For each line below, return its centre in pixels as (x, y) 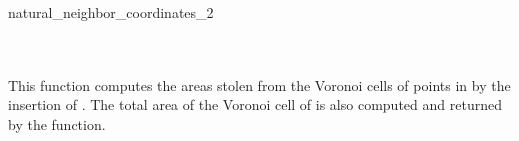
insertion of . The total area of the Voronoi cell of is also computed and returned (255, 104)
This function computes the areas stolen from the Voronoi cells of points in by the (259, 84)
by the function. (57, 123)
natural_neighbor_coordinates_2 (111, 12)
